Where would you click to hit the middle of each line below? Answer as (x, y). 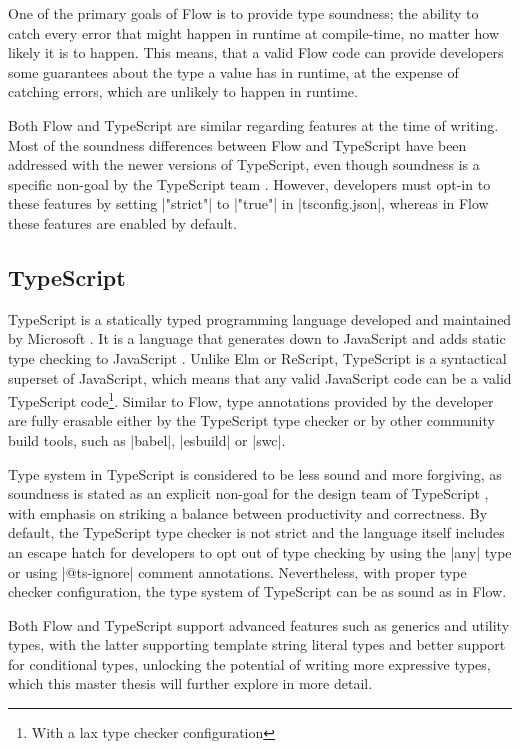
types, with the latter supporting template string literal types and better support (257, 644)
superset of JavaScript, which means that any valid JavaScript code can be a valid (260, 377)
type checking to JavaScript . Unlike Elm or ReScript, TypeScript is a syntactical (257, 357)
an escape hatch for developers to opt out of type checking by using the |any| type (260, 551)
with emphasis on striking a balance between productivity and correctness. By (248, 512)
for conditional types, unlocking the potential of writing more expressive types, (249, 663)
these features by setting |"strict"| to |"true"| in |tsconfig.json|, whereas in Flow (248, 203)
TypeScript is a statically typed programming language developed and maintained (260, 318)
